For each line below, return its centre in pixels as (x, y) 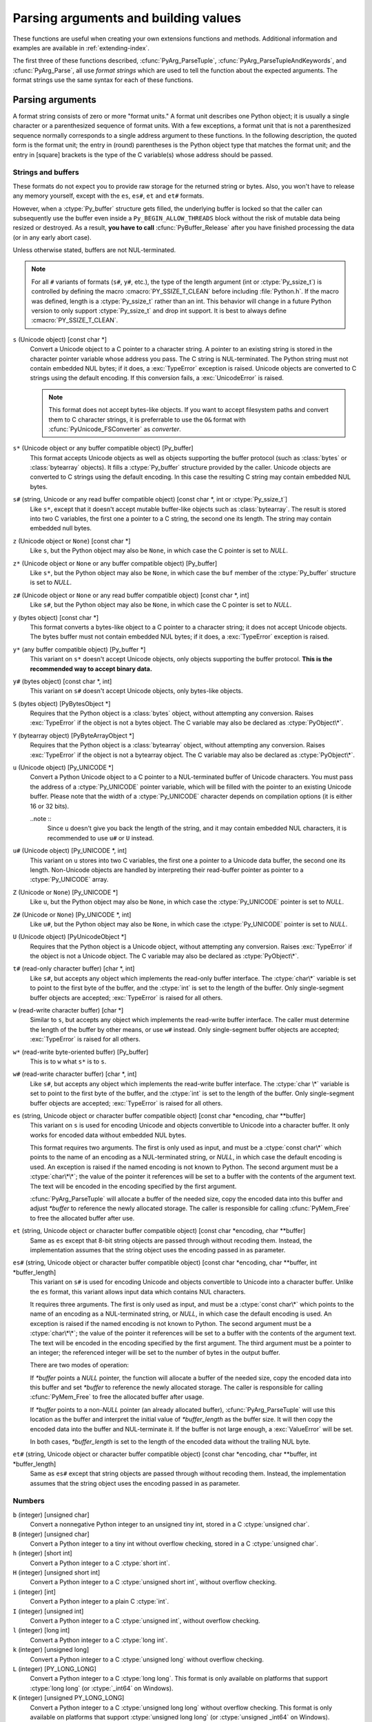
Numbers (29, 1501)
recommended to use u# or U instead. (101, 838)
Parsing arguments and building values (127, 18)
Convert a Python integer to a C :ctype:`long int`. (99, 1640)
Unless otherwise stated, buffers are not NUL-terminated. (94, 250)
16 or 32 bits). (49, 806)
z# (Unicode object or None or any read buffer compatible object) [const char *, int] (131, 595)
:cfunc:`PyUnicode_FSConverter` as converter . (115, 429)
